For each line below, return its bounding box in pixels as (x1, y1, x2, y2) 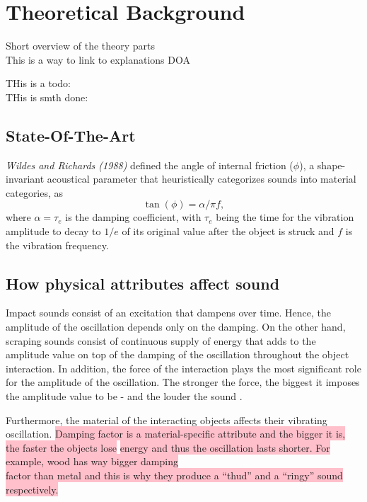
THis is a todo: (6, 76, 71, 91)
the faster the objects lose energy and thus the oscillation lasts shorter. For (6, 440, 330, 455)
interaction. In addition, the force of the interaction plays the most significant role (6, 360, 361, 375)
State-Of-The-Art (6, 124, 136, 146)
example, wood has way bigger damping (6, 454, 178, 469)
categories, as (6, 185, 64, 200)
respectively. (6, 481, 59, 496)
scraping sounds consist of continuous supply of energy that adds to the (6, 333, 316, 348)
